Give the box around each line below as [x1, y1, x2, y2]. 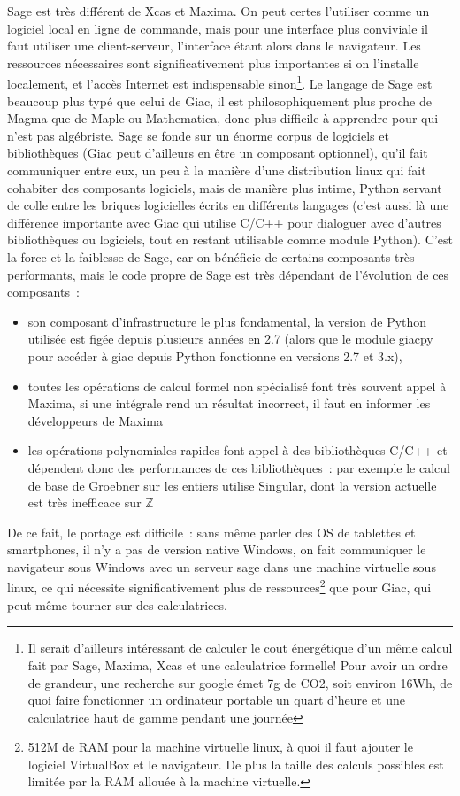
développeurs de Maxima [27, 411, 163, 429]
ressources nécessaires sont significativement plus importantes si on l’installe [7, 53, 419, 72]
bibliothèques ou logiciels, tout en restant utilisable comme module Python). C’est [7, 230, 453, 249]
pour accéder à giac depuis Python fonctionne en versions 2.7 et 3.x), [27, 346, 402, 365]
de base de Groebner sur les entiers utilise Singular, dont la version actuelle [27, 475, 437, 494]
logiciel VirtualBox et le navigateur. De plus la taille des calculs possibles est [27, 754, 444, 773]
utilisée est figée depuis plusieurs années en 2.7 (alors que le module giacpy [27, 329, 433, 348]
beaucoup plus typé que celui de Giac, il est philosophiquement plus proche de [7, 91, 432, 110]
